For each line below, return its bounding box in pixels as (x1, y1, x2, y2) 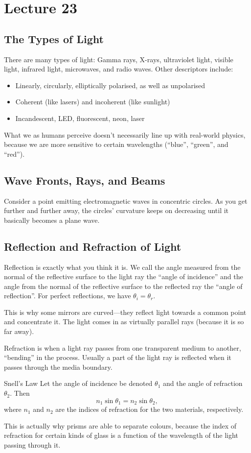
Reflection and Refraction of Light (4, 238, 182, 254)
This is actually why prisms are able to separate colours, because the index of (4, 420, 237, 430)
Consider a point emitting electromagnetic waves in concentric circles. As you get (4, 195, 248, 206)
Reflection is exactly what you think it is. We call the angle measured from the (4, 262, 241, 272)
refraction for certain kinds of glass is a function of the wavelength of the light (4, 430, 238, 440)
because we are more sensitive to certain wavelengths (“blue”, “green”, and (4, 139, 228, 149)
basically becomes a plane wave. (4, 215, 100, 225)
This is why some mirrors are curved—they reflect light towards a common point (4, 307, 247, 317)
